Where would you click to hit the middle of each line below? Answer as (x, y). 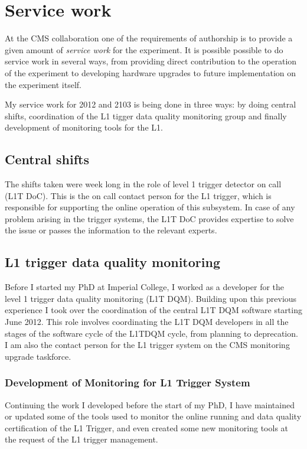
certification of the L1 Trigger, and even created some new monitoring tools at (147, 427)
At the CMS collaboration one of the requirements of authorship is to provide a (149, 38)
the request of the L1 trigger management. (81, 439)
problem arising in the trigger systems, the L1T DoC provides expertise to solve (149, 218)
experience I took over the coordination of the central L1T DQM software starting (153, 310)
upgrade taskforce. (38, 356)
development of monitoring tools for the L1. (84, 127)
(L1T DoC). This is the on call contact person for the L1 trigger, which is (138, 195)
